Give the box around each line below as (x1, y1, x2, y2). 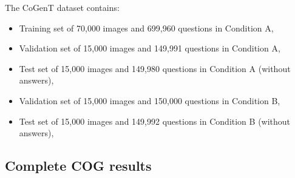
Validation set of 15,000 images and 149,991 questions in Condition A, (19, 42, 280, 54)
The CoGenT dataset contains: (5, 1, 120, 13)
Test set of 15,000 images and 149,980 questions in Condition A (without (19, 62, 291, 74)
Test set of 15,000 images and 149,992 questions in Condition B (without (19, 114, 291, 127)
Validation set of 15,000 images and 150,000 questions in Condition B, (19, 94, 280, 107)
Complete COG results (5, 156, 152, 175)
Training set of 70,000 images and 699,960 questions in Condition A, (19, 21, 274, 34)
